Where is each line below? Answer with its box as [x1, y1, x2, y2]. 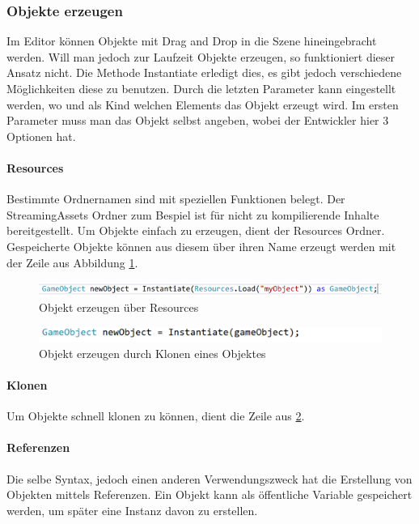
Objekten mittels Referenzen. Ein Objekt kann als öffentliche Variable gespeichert [6, 486, 413, 503]
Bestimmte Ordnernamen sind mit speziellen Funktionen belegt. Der [6, 190, 345, 207]
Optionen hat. [6, 127, 76, 144]
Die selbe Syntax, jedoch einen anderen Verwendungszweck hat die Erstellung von [6, 470, 413, 487]
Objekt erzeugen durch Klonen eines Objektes [39, 344, 266, 361]
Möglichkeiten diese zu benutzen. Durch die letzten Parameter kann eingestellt [6, 80, 396, 96]
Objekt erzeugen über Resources [39, 299, 199, 316]
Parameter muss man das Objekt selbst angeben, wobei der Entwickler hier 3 [6, 112, 389, 129]
